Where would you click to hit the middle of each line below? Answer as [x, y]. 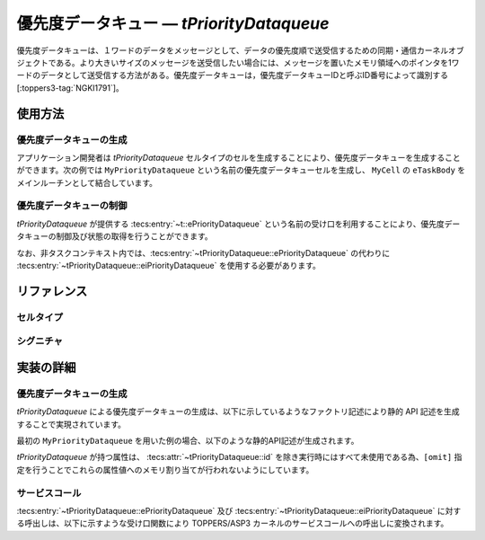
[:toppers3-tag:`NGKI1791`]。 [71, 88]
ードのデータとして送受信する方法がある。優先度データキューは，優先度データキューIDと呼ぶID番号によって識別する [233, 75]
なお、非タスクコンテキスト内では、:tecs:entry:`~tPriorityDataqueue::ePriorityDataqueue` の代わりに [203, 252]
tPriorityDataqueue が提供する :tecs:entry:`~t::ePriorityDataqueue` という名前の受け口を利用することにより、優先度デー [238, 224]
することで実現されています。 [71, 424]
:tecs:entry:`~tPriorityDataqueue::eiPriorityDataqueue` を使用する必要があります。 [168, 265]
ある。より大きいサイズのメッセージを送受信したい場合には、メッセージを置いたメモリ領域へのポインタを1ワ [257, 62]
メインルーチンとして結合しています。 [87, 182]
